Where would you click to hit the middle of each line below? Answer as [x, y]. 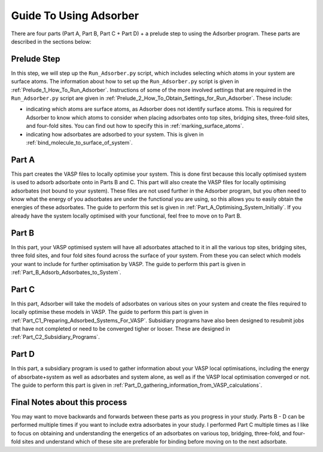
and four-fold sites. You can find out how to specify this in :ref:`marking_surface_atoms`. [135, 126]
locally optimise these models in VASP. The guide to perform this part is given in [110, 312]
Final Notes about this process [69, 402]
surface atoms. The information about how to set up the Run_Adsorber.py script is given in [125, 81]
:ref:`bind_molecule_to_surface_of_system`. [79, 142]
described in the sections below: [51, 41]
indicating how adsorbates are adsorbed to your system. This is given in [115, 134]
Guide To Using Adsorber [75, 16]
